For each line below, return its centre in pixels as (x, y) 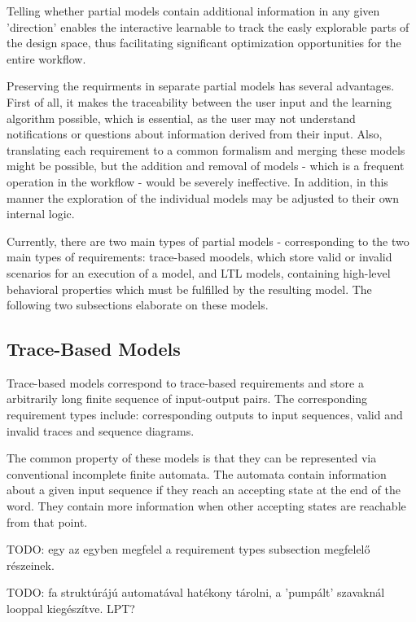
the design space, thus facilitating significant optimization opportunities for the (204, 43)
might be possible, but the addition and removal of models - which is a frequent (206, 166)
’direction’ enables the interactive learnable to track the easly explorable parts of (208, 26)
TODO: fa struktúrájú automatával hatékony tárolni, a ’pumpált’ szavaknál (196, 592)
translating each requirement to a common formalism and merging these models (206, 149)
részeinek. (31, 565)
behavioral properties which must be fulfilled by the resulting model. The (189, 289)
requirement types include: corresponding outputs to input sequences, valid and (205, 415)
